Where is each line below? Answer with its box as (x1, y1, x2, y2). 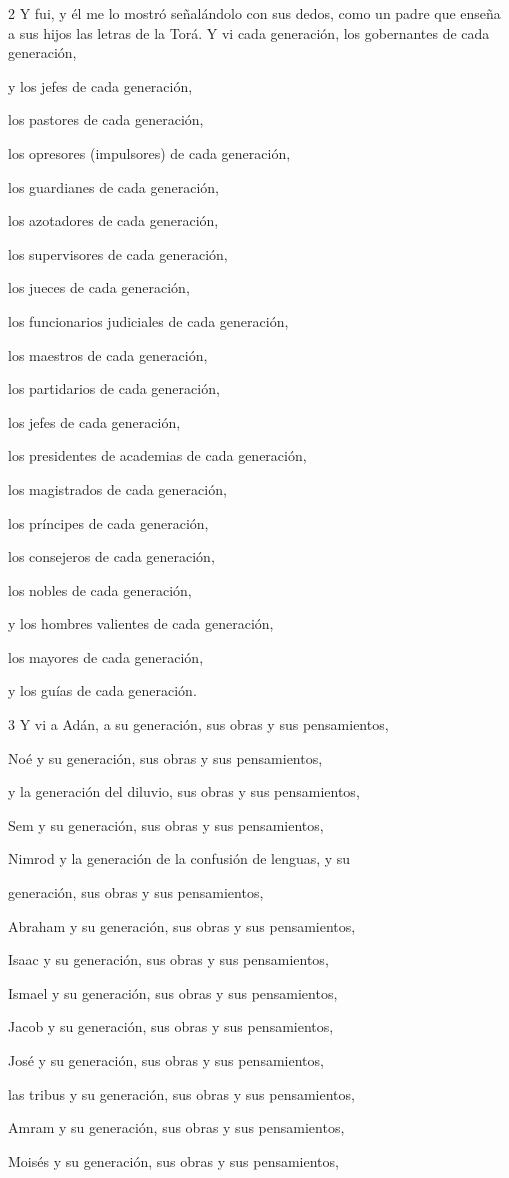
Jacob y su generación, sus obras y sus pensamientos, (8, 1016, 334, 1037)
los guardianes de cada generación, (8, 176, 220, 197)
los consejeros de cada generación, (8, 546, 215, 567)
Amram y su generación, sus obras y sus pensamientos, (8, 1117, 345, 1138)
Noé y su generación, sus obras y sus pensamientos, (8, 747, 323, 768)
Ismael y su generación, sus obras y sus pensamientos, (8, 982, 338, 1003)
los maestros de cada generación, (8, 344, 208, 365)
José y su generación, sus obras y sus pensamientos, (8, 1050, 324, 1070)
